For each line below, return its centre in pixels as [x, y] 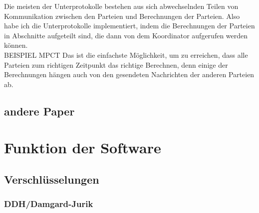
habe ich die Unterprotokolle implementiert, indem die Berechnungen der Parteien [129, 26]
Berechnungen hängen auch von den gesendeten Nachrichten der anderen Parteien [129, 74]
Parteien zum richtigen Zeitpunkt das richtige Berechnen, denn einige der [116, 64]
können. [16, 45]
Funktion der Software [83, 148]
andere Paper [39, 111]
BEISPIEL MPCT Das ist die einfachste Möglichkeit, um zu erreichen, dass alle [126, 54]
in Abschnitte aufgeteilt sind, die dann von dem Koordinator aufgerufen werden [126, 35]
